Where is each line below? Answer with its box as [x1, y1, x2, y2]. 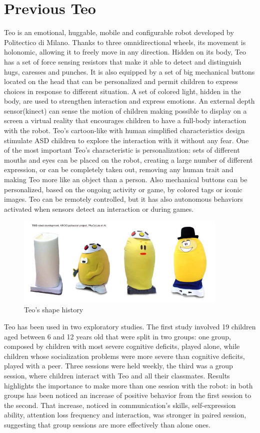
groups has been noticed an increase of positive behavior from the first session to [4, 390, 251, 400]
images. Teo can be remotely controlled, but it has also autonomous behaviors [4, 194, 243, 204]
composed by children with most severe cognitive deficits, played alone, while [4, 341, 240, 351]
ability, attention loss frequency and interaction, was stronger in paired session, [4, 409, 246, 420]
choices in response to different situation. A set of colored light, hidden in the [4, 86, 241, 96]
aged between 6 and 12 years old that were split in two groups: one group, [4, 331, 231, 341]
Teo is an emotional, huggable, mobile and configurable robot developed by [4, 27, 234, 38]
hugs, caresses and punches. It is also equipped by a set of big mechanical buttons [4, 66, 255, 77]
